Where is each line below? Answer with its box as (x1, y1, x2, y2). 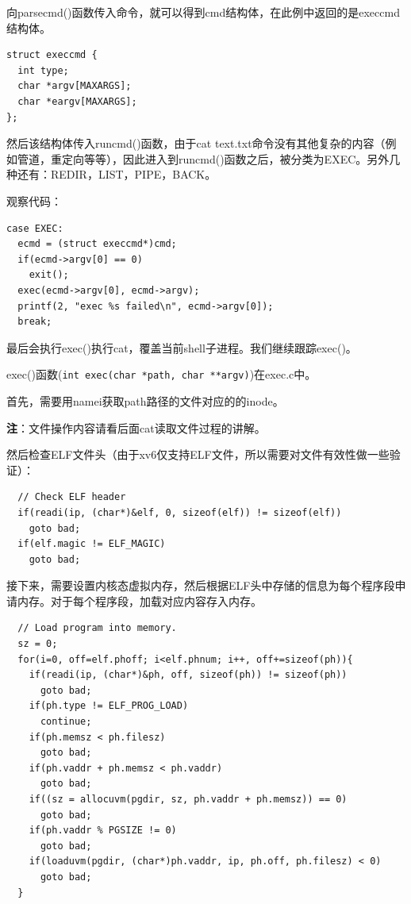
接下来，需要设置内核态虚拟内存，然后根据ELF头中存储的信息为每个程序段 (6, 577, 395, 594)
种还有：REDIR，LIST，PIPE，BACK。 (6, 166, 217, 183)
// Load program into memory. (17, 622, 177, 634)
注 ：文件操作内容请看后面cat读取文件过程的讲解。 (6, 419, 266, 436)
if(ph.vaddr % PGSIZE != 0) (29, 825, 177, 837)
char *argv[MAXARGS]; (17, 80, 132, 92)
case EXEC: (6, 222, 63, 234)
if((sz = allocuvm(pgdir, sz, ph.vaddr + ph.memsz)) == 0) (29, 794, 348, 805)
